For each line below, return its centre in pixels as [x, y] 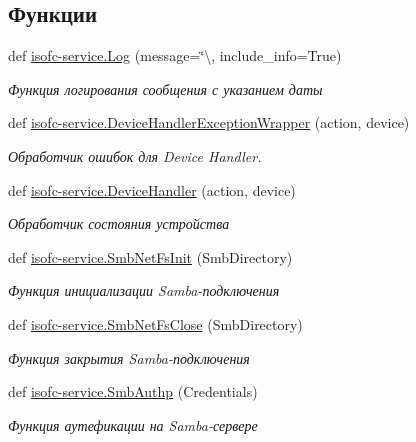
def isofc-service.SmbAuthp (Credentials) [133, 391]
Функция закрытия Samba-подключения [129, 357]
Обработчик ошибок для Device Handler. [135, 155]
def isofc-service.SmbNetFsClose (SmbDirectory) [155, 323]
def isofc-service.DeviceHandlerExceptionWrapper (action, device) [209, 122]
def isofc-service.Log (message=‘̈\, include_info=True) [175, 55]
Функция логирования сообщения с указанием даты [165, 88]
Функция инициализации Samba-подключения [144, 290]
